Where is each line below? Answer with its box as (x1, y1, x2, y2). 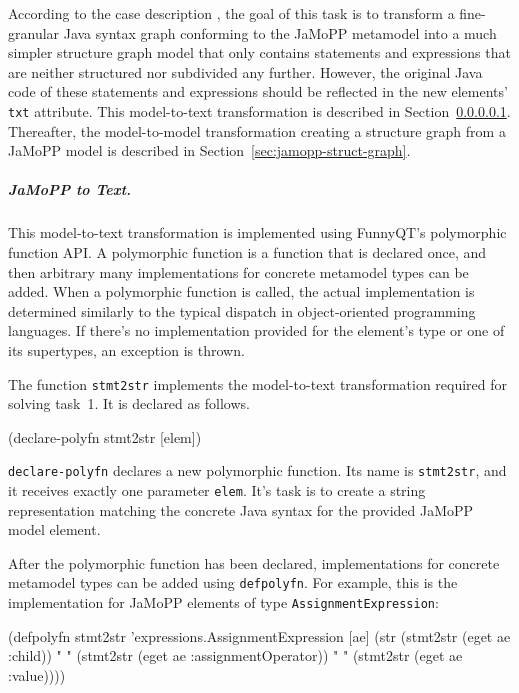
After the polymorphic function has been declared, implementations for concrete (8, 552, 500, 573)
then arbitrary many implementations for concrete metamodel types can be (8, 261, 469, 282)
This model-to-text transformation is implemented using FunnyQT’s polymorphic (8, 222, 507, 243)
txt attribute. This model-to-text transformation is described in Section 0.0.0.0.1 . (8, 100, 511, 121)
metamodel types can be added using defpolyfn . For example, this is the (8, 572, 458, 593)
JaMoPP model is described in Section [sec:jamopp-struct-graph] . (8, 140, 411, 161)
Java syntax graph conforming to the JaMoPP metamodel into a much (63, 22, 497, 43)
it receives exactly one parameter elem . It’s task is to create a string (8, 480, 426, 501)
